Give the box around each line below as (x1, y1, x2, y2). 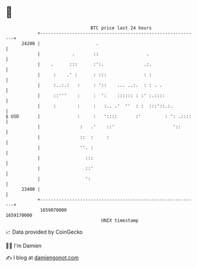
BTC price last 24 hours (90, 25, 152, 31)
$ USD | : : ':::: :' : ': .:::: (5, 113, 192, 120)
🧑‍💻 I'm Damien (5, 242, 42, 249)
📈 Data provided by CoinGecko (5, 228, 83, 235)
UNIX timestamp (101, 217, 139, 224)
